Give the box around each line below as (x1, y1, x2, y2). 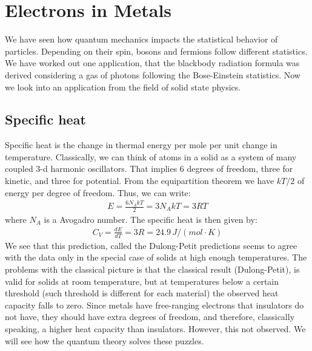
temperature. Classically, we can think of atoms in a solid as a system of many (5, 150, 297, 163)
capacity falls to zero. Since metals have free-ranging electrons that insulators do (5, 298, 304, 311)
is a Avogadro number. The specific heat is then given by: (44, 213, 257, 225)
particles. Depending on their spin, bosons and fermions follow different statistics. (5, 44, 308, 57)
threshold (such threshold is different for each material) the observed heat (5, 287, 279, 299)
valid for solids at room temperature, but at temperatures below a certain (5, 274, 279, 287)
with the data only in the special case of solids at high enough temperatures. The (5, 251, 307, 264)
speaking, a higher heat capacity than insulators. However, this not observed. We (5, 322, 306, 335)
